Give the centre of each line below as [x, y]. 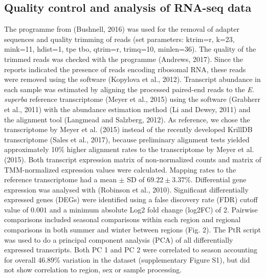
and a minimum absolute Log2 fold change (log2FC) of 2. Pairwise [153, 209]
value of [16, 209]
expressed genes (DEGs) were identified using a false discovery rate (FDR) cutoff [131, 199]
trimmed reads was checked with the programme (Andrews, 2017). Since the [124, 59]
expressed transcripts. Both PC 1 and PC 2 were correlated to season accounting [131, 250]
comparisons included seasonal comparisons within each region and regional [123, 219]
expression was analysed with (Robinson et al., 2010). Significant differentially [126, 189]
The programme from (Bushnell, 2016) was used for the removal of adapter [122, 29]
